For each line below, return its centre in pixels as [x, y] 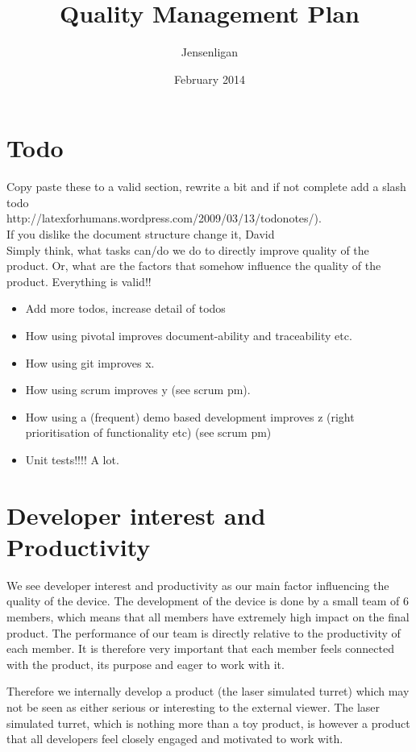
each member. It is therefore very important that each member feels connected [200, 648]
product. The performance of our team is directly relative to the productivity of [204, 632]
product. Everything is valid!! [79, 281]
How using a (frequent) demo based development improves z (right [190, 416]
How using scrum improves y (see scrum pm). [138, 390]
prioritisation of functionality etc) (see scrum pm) [148, 432]
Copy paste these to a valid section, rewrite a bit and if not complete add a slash [206, 187]
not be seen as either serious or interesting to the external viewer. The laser [193, 707]
